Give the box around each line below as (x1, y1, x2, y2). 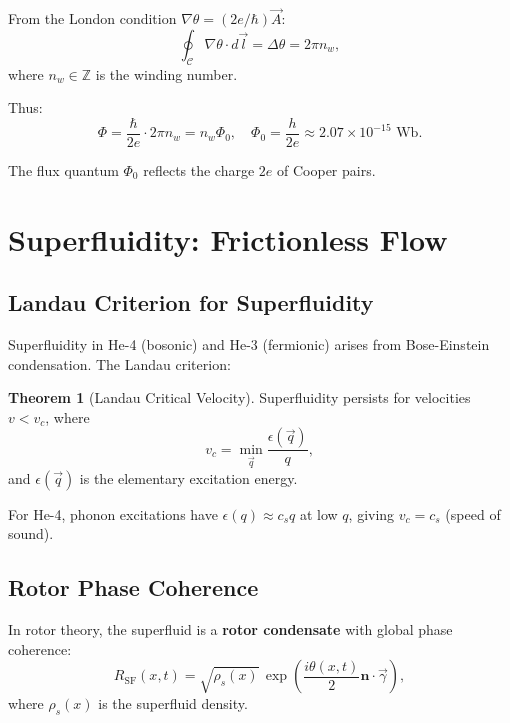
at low (299, 503, 338, 524)
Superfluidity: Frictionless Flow (8, 218, 448, 259)
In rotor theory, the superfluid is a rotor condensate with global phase (8, 619, 453, 640)
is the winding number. (95, 63, 238, 84)
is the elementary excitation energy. (79, 467, 298, 488)
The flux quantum (8, 159, 119, 180)
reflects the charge (143, 159, 255, 180)
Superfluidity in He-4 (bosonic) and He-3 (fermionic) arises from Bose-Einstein (8, 334, 490, 355)
